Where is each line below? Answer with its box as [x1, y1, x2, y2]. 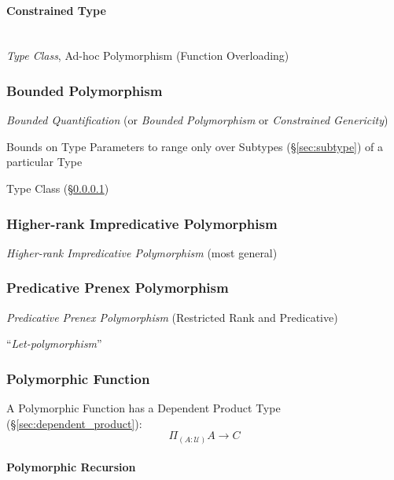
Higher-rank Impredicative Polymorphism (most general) [6, 244, 278, 260]
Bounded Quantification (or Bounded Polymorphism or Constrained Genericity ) [6, 112, 388, 128]
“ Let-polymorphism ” [6, 335, 102, 352]
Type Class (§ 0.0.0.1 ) [6, 179, 109, 196]
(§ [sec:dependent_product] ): [6, 415, 142, 431]
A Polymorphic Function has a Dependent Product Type [6, 400, 281, 416]
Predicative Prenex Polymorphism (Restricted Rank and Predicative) [6, 308, 338, 325]
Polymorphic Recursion [6, 459, 136, 475]
